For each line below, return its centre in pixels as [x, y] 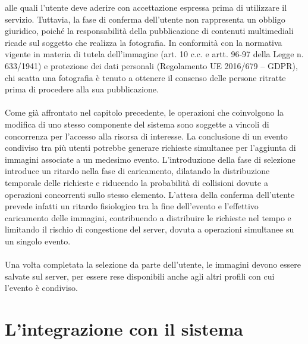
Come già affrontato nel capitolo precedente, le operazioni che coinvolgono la [144, 112]
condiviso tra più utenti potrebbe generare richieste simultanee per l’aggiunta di [150, 148]
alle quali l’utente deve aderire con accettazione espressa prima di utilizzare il [146, 7]
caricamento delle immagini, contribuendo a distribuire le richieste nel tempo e [148, 217]
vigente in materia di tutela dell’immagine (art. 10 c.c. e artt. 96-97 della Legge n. [154, 54]
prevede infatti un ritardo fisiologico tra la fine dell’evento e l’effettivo [132, 206]
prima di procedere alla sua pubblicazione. [82, 89]
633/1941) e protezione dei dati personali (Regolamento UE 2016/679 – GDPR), [151, 65]
